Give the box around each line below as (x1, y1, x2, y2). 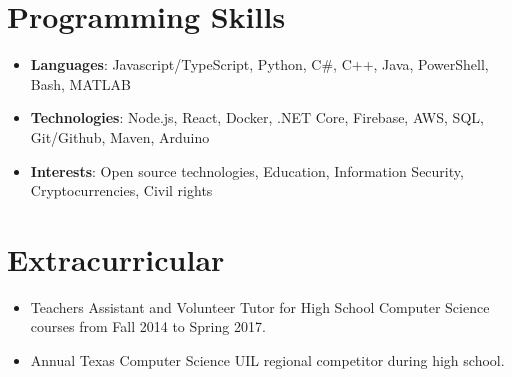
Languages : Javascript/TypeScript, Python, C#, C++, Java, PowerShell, (30, 54, 489, 75)
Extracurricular (7, 238, 225, 279)
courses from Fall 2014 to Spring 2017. (30, 316, 266, 337)
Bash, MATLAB (30, 73, 132, 94)
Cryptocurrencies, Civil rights (30, 180, 213, 201)
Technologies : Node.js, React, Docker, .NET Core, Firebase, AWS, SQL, (30, 107, 484, 128)
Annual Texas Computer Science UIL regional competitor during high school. (30, 350, 505, 370)
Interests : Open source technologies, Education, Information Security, (30, 160, 464, 181)
